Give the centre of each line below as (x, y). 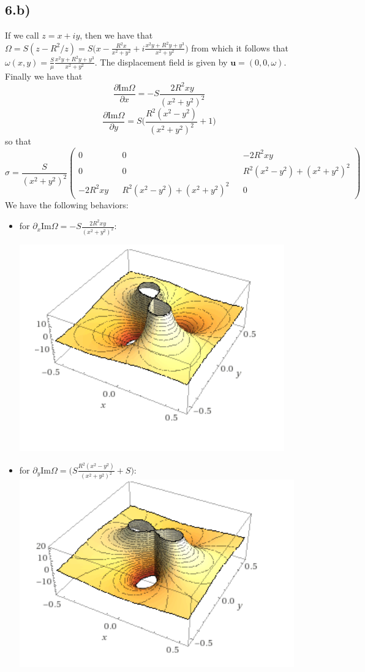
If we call (22, 35)
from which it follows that (240, 47)
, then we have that (116, 35)
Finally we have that (44, 76)
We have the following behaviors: (67, 204)
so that (18, 141)
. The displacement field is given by (161, 62)
